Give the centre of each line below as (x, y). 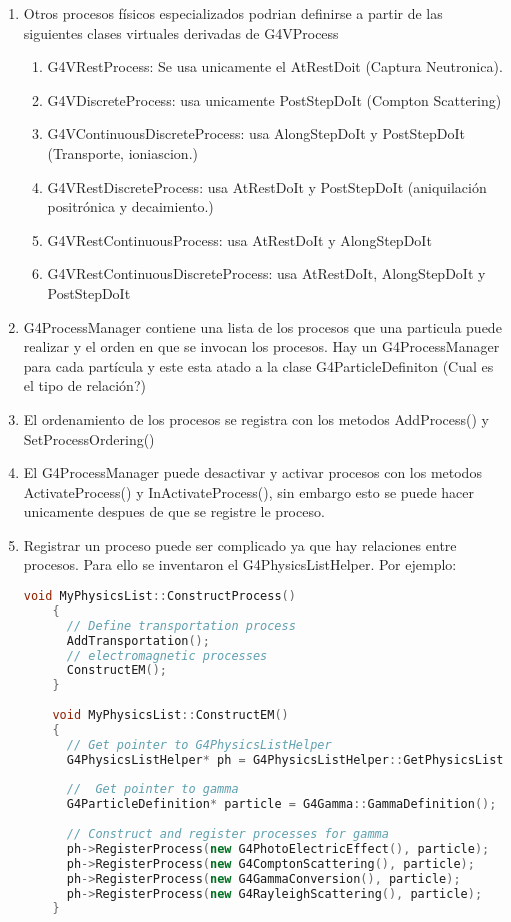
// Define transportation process (181, 625)
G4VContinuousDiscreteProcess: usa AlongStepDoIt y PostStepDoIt (256, 133)
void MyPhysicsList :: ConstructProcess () (159, 596)
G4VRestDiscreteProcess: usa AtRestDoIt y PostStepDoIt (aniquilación (267, 186)
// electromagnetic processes (167, 655)
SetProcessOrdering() (89, 438)
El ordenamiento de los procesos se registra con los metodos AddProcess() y (256, 418)
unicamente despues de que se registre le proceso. (174, 511)
